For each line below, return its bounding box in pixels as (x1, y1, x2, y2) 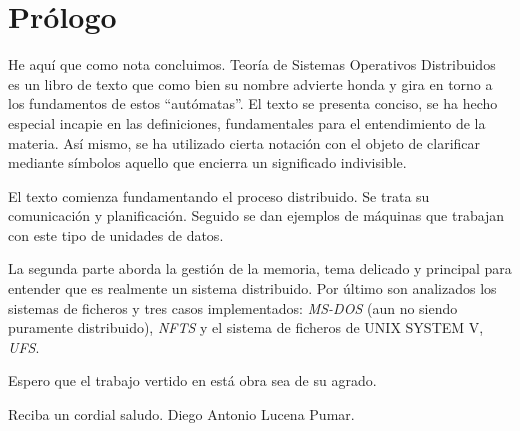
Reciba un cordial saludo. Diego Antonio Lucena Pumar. (8, 404, 355, 425)
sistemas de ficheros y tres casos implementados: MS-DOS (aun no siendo (8, 297, 458, 318)
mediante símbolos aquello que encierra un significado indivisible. (8, 152, 407, 173)
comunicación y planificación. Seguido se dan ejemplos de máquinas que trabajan (8, 205, 505, 226)
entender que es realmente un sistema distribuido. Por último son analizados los (8, 278, 497, 299)
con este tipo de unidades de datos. (8, 224, 224, 245)
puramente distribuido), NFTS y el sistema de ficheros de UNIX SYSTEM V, (8, 317, 484, 338)
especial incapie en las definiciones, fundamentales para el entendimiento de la (8, 112, 486, 133)
